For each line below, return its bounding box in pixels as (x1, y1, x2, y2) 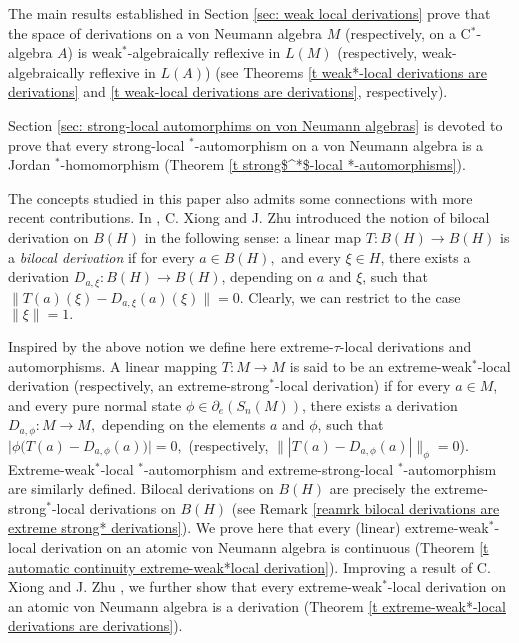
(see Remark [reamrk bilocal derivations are (231, 497, 500, 518)
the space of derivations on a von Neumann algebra (8, 22, 323, 43)
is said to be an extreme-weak (289, 355, 472, 376)
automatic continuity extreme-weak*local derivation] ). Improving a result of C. (8, 556, 491, 577)
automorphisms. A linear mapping (8, 355, 218, 376)
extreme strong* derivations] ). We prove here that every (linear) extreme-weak (8, 517, 489, 538)
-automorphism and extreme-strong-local (144, 458, 394, 479)
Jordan (8, 154, 51, 175)
